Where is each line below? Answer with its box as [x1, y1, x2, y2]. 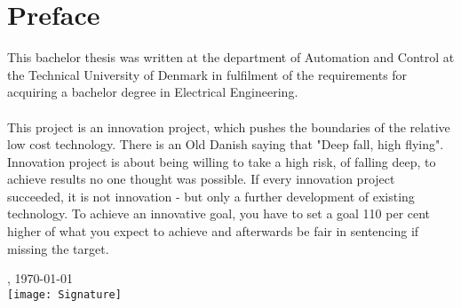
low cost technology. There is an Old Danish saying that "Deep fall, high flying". [7, 135, 444, 154]
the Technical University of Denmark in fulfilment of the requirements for [7, 65, 408, 83]
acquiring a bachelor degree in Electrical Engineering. [7, 83, 298, 101]
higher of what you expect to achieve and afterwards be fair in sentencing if [7, 222, 419, 241]
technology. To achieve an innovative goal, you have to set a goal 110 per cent [7, 204, 431, 223]
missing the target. [7, 239, 109, 257]
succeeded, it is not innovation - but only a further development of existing [7, 186, 415, 205]
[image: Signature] [7, 288, 122, 301]
